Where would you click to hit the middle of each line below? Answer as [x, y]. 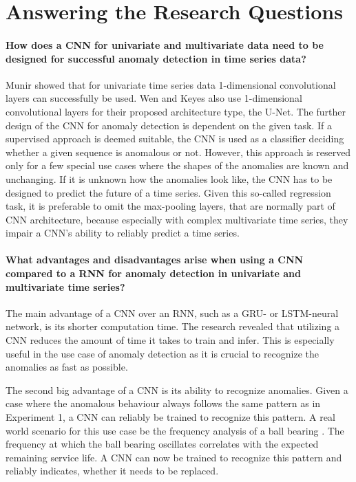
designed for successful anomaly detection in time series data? [156, 58]
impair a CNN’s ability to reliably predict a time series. [123, 233]
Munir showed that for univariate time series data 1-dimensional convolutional [171, 84]
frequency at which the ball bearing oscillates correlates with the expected [162, 444]
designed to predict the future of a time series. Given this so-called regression [168, 192]
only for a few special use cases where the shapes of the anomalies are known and [177, 165]
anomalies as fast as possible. [67, 367]
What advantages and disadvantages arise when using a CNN [155, 260]
